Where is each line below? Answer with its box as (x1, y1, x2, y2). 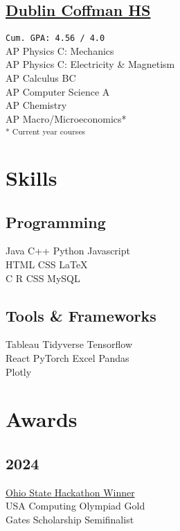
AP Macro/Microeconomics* (6, 111, 127, 125)
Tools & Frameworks (6, 304, 156, 326)
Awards (6, 405, 78, 433)
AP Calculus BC (6, 71, 76, 85)
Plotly (6, 364, 32, 378)
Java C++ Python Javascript (6, 243, 130, 258)
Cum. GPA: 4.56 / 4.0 (6, 33, 105, 44)
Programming (6, 211, 106, 232)
